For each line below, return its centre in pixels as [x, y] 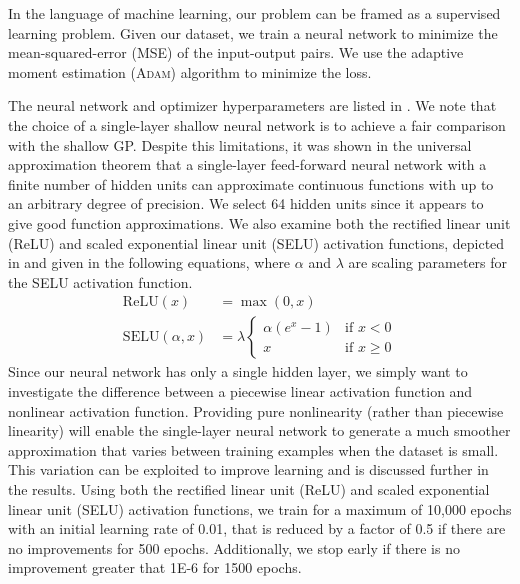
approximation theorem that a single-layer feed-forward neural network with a [247, 164]
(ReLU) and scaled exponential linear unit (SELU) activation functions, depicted [256, 242]
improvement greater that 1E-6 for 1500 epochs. [155, 567]
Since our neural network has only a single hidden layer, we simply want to [238, 371]
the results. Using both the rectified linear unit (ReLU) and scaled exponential [249, 488]
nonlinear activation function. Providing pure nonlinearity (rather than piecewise [256, 410]
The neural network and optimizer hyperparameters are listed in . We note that [252, 105]
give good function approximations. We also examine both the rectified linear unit [259, 222]
